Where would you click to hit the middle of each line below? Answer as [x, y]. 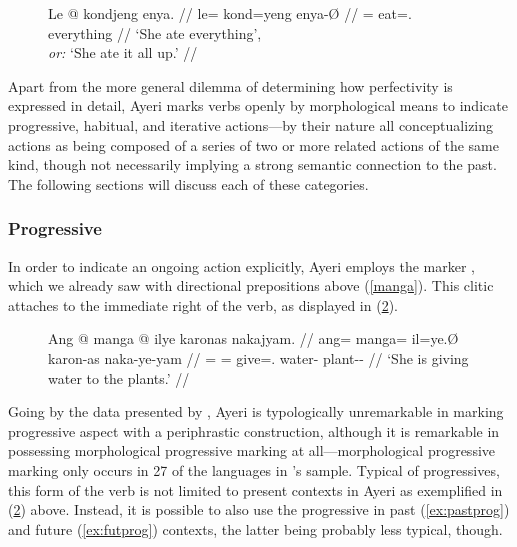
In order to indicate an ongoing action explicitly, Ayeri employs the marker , [241, 265]
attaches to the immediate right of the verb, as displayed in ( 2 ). [203, 304]
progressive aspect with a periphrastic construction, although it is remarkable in [254, 430]
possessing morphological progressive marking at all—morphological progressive [252, 450]
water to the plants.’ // [119, 377]
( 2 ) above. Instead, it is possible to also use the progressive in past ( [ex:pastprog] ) [259, 509]
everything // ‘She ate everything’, [155, 32]
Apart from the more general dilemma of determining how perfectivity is [230, 85]
